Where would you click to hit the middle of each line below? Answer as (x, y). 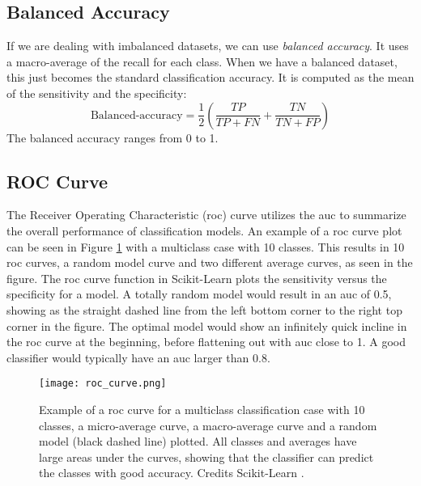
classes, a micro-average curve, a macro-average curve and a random (208, 425)
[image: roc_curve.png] (103, 384)
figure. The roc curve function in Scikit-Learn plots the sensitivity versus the (197, 278)
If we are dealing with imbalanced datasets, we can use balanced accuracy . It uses (208, 46)
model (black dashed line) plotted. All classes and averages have (198, 441)
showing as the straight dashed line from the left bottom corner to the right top (204, 309)
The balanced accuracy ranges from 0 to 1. (113, 137)
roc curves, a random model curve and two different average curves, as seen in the (210, 262)
